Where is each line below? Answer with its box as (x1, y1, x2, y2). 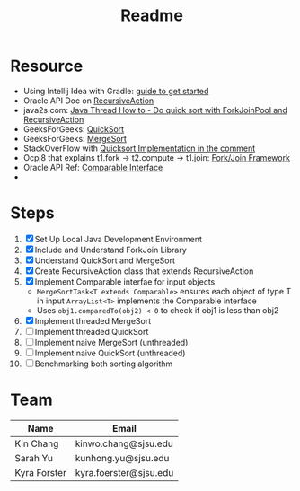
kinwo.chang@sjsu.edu (75, 437, 173, 450)
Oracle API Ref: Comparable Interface (22, 162, 163, 172)
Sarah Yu (14, 452, 53, 464)
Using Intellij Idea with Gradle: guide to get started (22, 85, 209, 96)
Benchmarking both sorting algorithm (34, 358, 173, 369)
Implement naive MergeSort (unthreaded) (34, 337, 189, 347)
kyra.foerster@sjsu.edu (75, 466, 174, 478)
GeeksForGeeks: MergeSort (22, 133, 127, 144)
